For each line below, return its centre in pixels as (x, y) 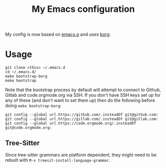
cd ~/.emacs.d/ (21, 72)
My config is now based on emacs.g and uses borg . (58, 34)
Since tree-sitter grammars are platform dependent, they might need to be (81, 155)
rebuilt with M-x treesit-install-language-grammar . (58, 160)
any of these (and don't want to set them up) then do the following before (80, 101)
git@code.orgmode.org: (28, 128)
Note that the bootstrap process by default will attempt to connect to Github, (83, 90)
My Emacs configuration (83, 9)
